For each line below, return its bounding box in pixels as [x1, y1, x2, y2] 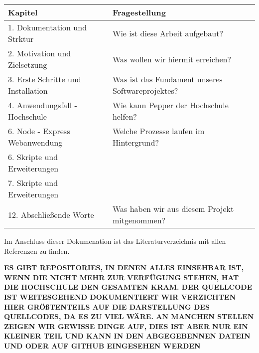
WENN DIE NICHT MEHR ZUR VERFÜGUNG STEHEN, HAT [4, 272, 239, 282]
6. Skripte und [8, 151, 58, 163]
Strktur [8, 33, 34, 44]
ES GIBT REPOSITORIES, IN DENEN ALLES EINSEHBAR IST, [4, 262, 244, 273]
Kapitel [8, 6, 38, 18]
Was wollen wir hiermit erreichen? [112, 53, 231, 65]
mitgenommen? [112, 214, 166, 226]
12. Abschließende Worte [8, 208, 94, 220]
